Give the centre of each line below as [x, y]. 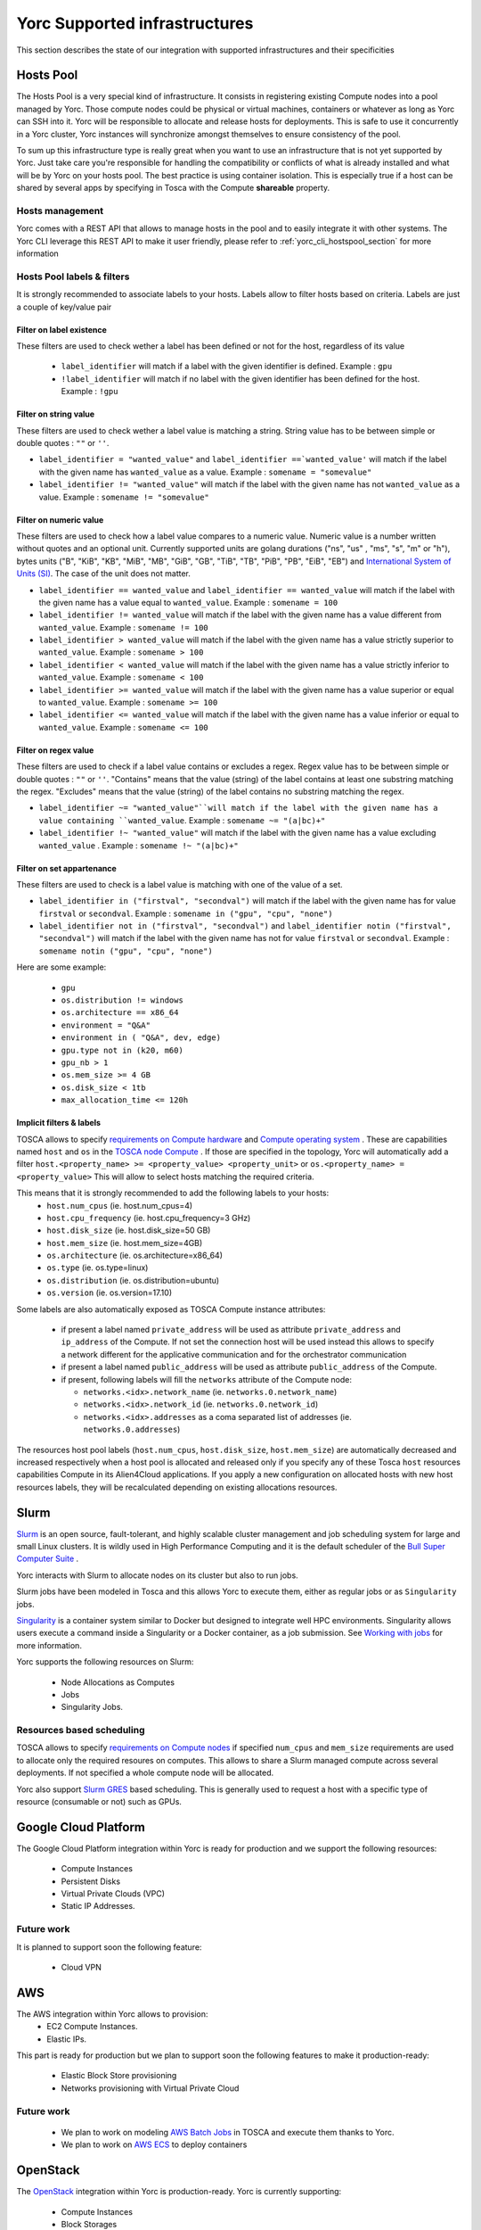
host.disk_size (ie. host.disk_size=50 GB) [129, 1230]
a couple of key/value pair [64, 307]
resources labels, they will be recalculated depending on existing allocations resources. [177, 1487]
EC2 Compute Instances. [92, 2027]
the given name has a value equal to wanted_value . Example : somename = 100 [188, 602]
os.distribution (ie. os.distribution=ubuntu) [133, 1280]
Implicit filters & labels [59, 1123]
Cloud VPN [81, 1968]
